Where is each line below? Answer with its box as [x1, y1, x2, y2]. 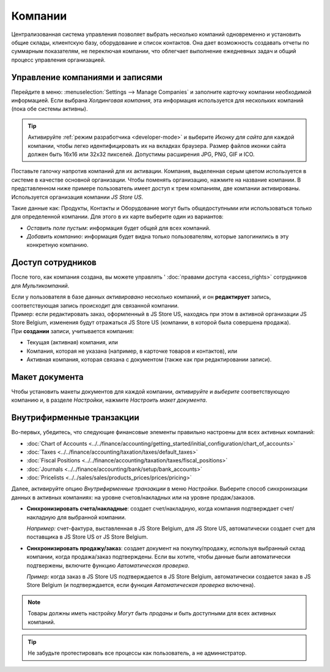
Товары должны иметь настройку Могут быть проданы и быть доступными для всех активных [28, 610, 276, 617]
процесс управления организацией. [11, 56, 106, 64]
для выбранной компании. [57, 514, 127, 521]
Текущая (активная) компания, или [26, 339, 119, 346]
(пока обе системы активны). [11, 105, 88, 113]
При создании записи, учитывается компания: [11, 327, 134, 334]
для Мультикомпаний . [11, 282, 70, 289]
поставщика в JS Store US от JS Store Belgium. [26, 533, 148, 541]
